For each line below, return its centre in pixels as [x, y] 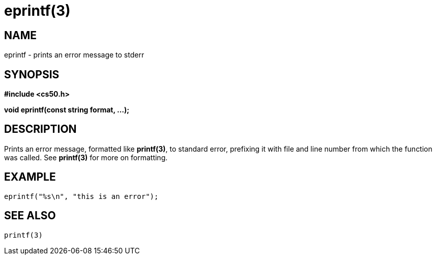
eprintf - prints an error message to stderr [74, 55]
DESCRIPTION [40, 129]
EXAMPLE [30, 177]
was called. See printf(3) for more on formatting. [86, 157]
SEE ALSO [30, 216]
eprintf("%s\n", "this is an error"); [81, 196]
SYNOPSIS [32, 74]
